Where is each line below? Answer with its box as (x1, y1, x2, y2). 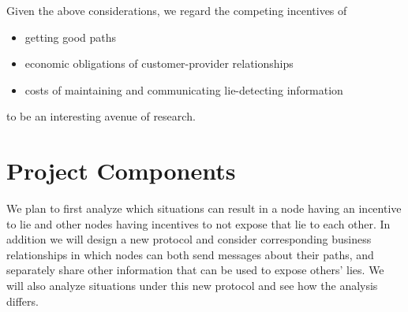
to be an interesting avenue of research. (6, 108, 196, 124)
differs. (6, 292, 39, 309)
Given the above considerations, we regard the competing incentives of (6, 2, 347, 18)
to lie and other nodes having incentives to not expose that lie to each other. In (6, 215, 391, 232)
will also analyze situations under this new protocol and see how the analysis (6, 277, 378, 294)
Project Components (6, 154, 236, 187)
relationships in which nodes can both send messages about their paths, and (6, 246, 374, 262)
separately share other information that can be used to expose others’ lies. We (6, 262, 384, 278)
